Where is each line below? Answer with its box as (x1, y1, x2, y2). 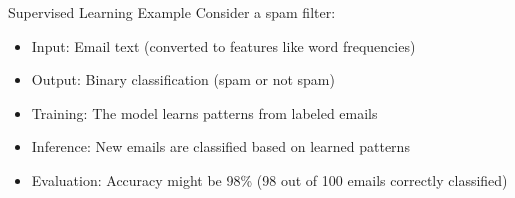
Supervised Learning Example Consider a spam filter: (8, 2, 336, 22)
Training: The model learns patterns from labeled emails (31, 102, 378, 123)
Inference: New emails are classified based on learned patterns (31, 136, 410, 157)
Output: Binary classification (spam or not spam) (31, 69, 335, 90)
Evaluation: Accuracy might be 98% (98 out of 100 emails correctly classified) (31, 169, 508, 190)
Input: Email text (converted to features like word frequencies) (31, 35, 416, 56)
